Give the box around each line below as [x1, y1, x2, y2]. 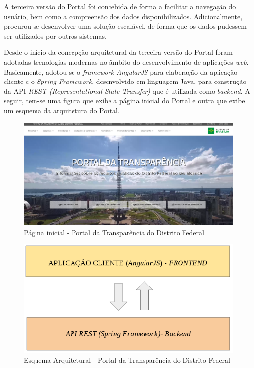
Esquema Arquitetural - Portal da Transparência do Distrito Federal [24, 355, 230, 365]
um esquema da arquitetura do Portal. [4, 105, 120, 115]
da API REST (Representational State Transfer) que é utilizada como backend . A [4, 85, 250, 96]
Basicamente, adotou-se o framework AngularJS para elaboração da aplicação [4, 66, 238, 77]
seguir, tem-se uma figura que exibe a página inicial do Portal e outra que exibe [4, 95, 245, 106]
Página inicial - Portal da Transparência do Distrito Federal [24, 227, 204, 237]
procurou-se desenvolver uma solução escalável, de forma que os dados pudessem [4, 21, 247, 31]
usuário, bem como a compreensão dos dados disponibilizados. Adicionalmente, [4, 11, 243, 21]
